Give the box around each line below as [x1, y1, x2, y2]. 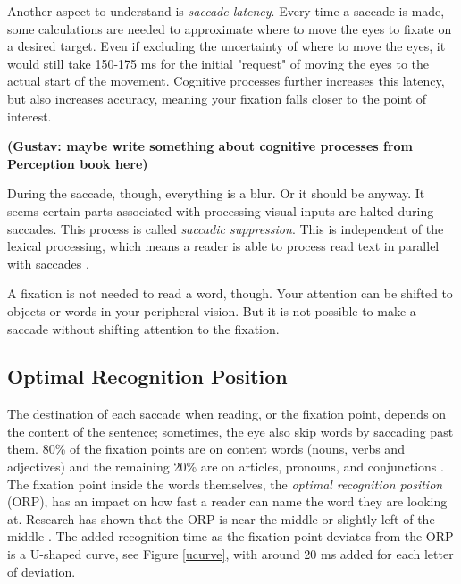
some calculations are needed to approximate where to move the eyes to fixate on [7, 19, 452, 38]
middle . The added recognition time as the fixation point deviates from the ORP [7, 527, 454, 546]
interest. [7, 106, 52, 125]
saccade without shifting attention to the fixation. [7, 319, 280, 338]
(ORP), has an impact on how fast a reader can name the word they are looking [7, 492, 448, 511]
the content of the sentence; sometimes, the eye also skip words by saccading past [7, 421, 454, 440]
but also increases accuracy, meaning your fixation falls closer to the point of [7, 88, 427, 107]
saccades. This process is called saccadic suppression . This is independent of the [7, 219, 444, 238]
